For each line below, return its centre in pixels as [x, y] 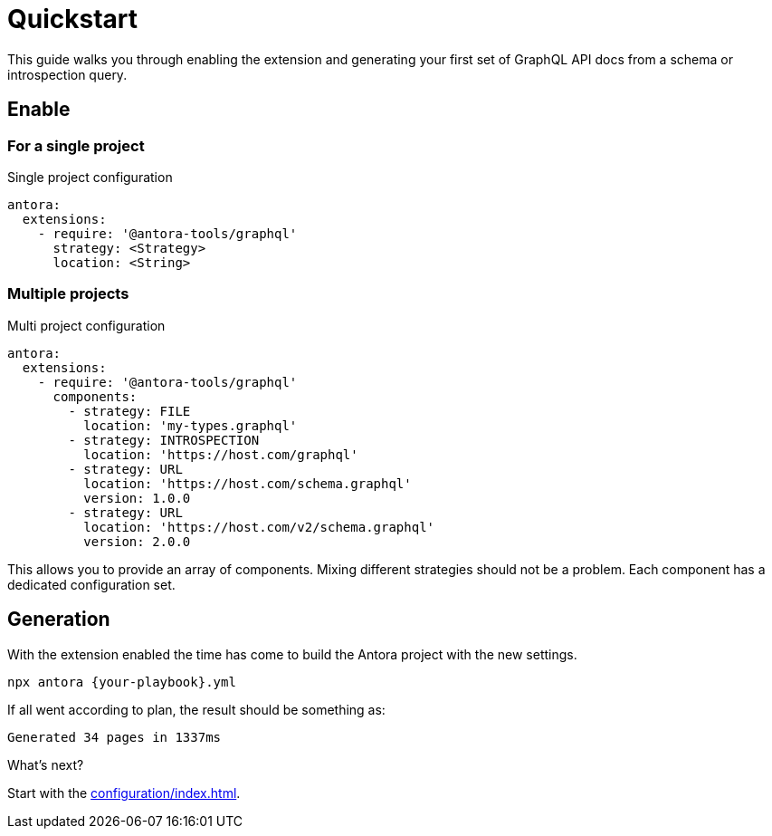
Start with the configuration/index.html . [124, 793]
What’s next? [46, 764]
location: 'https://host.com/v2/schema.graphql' [259, 527]
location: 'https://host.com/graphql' [221, 454]
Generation [59, 620]
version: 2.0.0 [137, 541]
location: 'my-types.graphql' [191, 425]
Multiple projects [68, 294]
